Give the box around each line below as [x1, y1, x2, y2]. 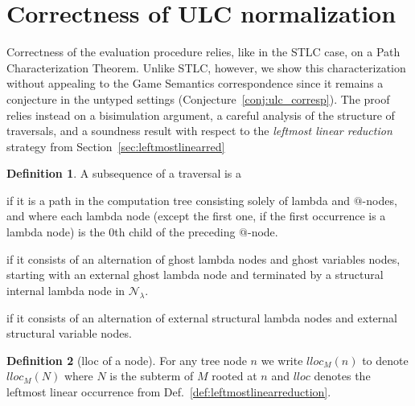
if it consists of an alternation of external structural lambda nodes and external [6, 309, 397, 326]
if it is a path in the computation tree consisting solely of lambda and [6, 191, 350, 208]
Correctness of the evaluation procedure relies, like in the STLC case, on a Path [6, 43, 401, 60]
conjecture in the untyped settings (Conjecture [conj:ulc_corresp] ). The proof [6, 90, 390, 107]
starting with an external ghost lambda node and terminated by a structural [6, 266, 384, 283]
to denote [362, 351, 409, 368]
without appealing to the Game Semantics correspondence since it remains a [6, 75, 384, 92]
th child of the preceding [114, 224, 236, 240]
